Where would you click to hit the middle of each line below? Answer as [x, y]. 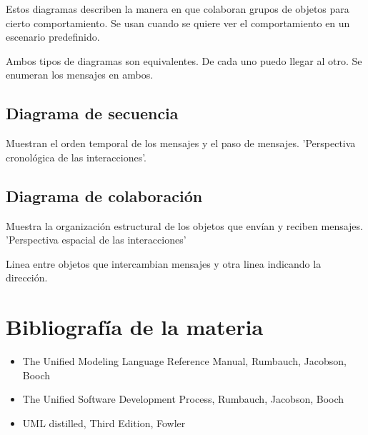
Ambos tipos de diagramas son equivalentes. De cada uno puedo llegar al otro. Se [184, 60]
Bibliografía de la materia [135, 327]
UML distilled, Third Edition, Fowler [104, 422]
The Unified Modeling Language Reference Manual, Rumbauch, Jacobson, [184, 361]
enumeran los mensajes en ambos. [80, 75]
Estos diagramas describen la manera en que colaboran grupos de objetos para [178, 9]
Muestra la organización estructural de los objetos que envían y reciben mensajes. [184, 225]
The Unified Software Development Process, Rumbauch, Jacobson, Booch [183, 399]
